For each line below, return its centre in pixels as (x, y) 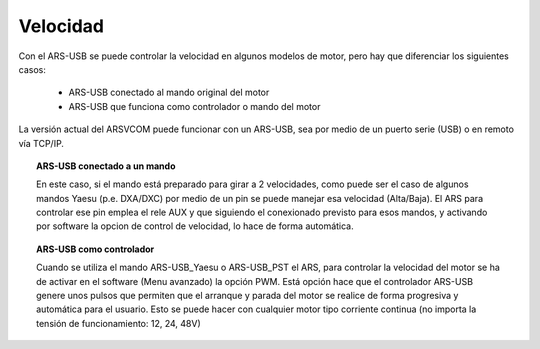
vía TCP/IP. (41, 143)
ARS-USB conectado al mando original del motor (169, 92)
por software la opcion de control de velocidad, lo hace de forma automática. (195, 226)
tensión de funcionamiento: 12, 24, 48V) (119, 323)
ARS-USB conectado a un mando (106, 166)
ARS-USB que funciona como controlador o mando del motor (194, 106)
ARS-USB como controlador (95, 249)
